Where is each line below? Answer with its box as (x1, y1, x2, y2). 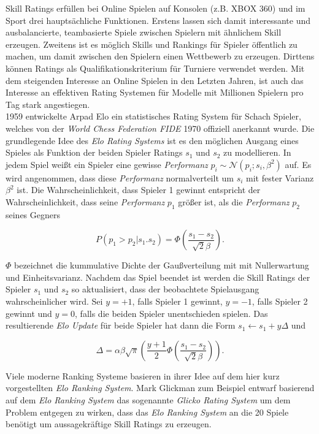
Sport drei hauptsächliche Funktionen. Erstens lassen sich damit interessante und (6, 13, 311, 26)
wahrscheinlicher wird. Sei (6, 295, 103, 308)
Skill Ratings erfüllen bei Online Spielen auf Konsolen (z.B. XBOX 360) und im (6, 2, 306, 14)
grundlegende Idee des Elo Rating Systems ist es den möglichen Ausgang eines (6, 134, 299, 147)
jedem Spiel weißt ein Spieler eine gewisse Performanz (6, 158, 208, 170)
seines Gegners (6, 208, 61, 221)
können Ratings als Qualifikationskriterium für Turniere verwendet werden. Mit (6, 61, 305, 74)
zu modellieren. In (223, 146, 291, 159)
